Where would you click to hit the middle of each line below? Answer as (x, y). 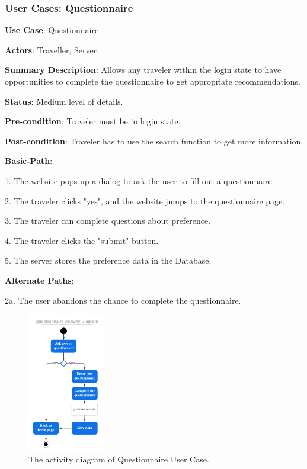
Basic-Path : (29, 161)
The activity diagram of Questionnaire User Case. (119, 459)
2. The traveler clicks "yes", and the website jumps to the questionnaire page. (145, 200)
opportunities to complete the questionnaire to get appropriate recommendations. (153, 81)
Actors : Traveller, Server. (52, 49)
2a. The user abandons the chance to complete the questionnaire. (123, 300)
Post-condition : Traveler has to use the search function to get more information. (154, 141)
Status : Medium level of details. (64, 101)
